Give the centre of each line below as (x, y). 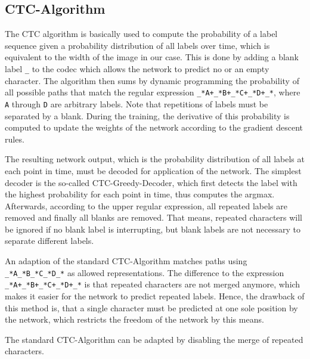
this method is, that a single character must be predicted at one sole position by (151, 307)
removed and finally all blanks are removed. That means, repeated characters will (154, 217)
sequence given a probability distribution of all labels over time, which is (137, 45)
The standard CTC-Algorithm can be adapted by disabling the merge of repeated (154, 339)
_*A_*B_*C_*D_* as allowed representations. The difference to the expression (145, 272)
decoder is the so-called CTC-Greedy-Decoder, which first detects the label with (151, 182)
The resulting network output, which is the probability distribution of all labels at (155, 159)
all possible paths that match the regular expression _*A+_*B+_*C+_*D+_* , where (153, 92)
